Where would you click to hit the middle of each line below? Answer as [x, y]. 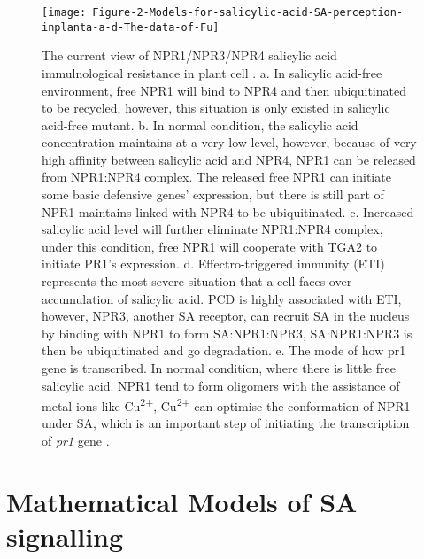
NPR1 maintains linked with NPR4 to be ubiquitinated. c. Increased [228, 211]
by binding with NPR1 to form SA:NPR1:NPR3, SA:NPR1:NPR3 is [227, 333]
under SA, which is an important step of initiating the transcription [226, 423]
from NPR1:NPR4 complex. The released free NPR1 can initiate [216, 177]
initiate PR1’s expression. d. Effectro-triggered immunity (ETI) [213, 264]
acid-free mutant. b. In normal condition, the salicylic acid [200, 124]
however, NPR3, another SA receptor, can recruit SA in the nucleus [226, 316]
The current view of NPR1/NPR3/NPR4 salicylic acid [189, 55]
